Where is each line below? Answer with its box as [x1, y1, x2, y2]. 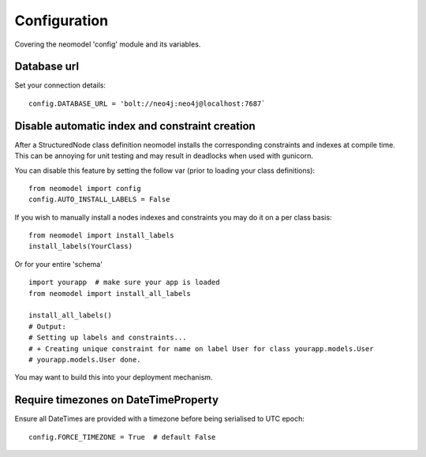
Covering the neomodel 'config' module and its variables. [14, 39, 201, 49]
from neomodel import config [28, 184, 141, 193]
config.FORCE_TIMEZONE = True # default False [28, 433, 216, 441]
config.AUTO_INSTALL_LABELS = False [28, 195, 170, 204]
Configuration [14, 12, 109, 29]
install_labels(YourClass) [28, 242, 133, 251]
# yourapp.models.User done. [28, 355, 141, 364]
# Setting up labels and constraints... [28, 333, 187, 343]
